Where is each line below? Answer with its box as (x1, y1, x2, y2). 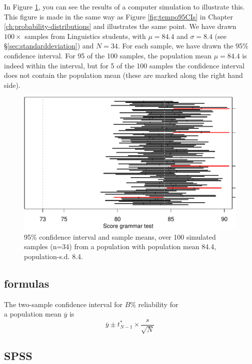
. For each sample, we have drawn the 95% (117, 40, 248, 51)
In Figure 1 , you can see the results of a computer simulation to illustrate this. (4, 1, 245, 11)
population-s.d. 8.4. (24, 251, 83, 262)
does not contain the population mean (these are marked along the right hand (4, 70, 243, 80)
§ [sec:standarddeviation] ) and (4, 40, 94, 51)
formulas (4, 276, 49, 291)
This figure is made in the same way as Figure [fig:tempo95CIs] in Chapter (4, 11, 233, 21)
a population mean (4, 309, 61, 319)
